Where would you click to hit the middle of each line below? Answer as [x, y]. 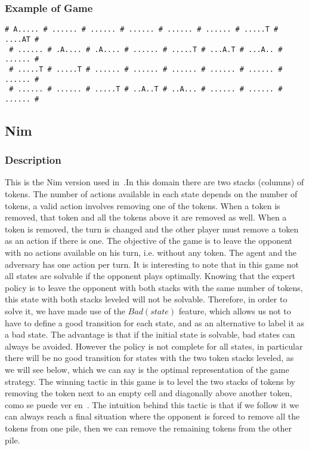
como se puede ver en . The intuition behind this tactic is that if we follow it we [152, 404]
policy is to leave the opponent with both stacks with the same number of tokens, [154, 287]
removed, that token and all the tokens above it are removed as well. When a [146, 217]
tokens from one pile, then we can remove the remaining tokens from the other [148, 428]
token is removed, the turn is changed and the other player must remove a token [152, 229]
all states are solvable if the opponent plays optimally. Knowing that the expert [150, 276]
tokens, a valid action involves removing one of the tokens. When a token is [143, 205]
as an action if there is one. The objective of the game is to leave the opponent [149, 241]
